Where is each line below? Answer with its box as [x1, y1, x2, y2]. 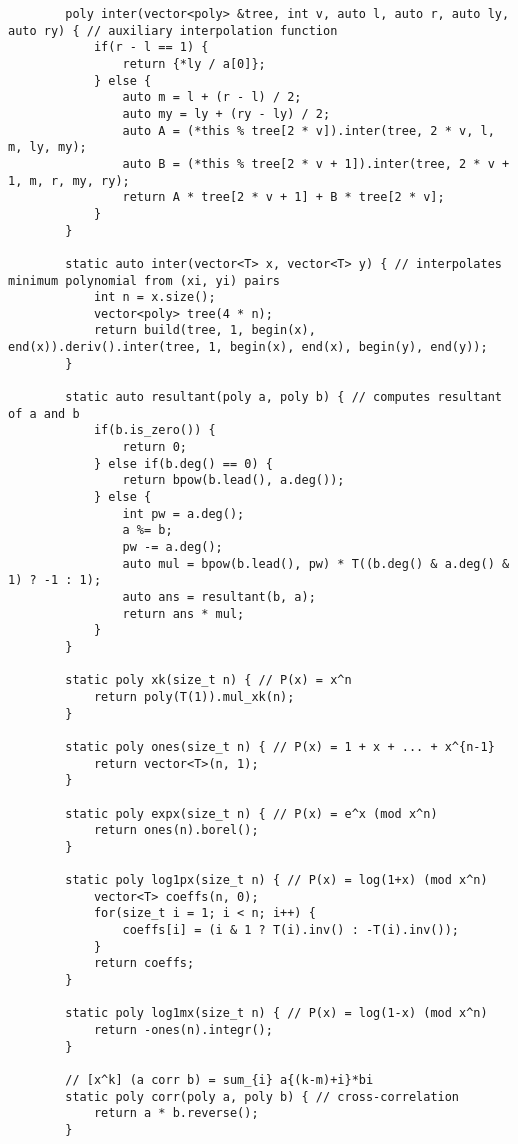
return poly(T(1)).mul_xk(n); [93, 689, 295, 704]
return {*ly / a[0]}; [122, 56, 266, 71]
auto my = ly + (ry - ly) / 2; [122, 106, 331, 121]
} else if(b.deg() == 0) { [93, 456, 273, 471]
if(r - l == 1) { [93, 40, 209, 55]
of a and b [8, 406, 80, 421]
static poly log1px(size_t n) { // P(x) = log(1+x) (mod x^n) [65, 873, 488, 888]
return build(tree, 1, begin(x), [93, 323, 316, 338]
